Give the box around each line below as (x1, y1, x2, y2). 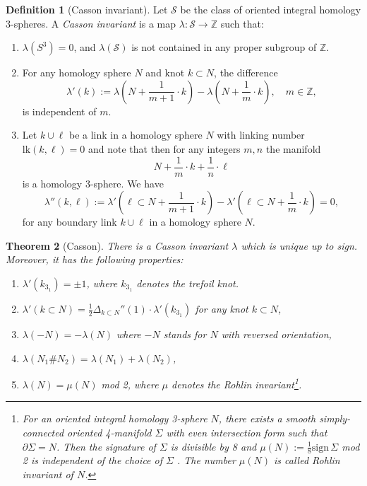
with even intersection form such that (166, 425, 327, 440)
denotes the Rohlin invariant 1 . (172, 375, 302, 391)
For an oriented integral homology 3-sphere (22, 411, 207, 426)
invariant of (22, 467, 73, 482)
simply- (319, 411, 351, 426)
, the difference (214, 65, 278, 80)
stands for (163, 327, 207, 341)
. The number (176, 453, 236, 468)
